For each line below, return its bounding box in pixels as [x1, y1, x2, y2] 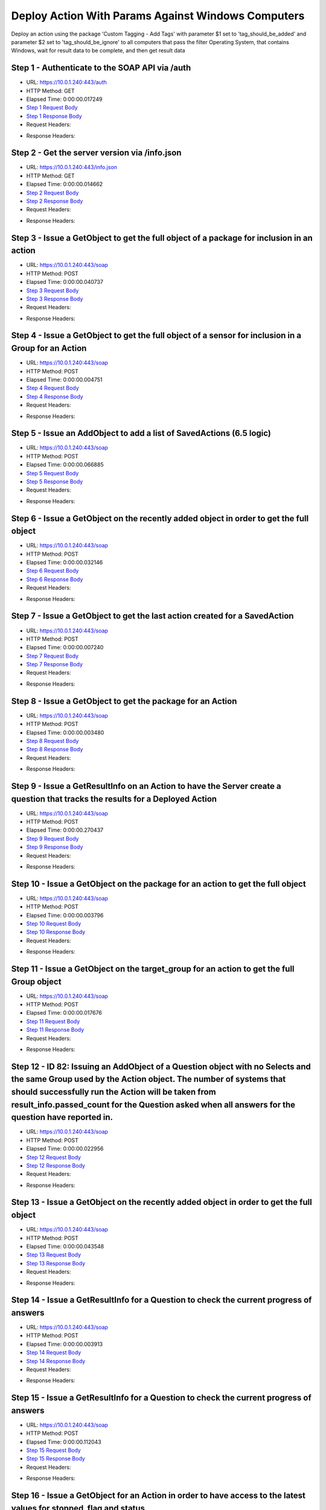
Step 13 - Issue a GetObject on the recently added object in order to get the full [11, 1197, 312, 1207]
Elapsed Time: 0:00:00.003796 [26, 911, 104, 919]
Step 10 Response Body [26, 928, 86, 936]
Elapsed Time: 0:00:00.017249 [26, 95, 103, 103]
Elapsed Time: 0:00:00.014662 [26, 181, 103, 188]
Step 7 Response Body [26, 661, 83, 668]
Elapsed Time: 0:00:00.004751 [26, 376, 103, 383]
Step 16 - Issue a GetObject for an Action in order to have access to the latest [11, 1491, 306, 1501]
